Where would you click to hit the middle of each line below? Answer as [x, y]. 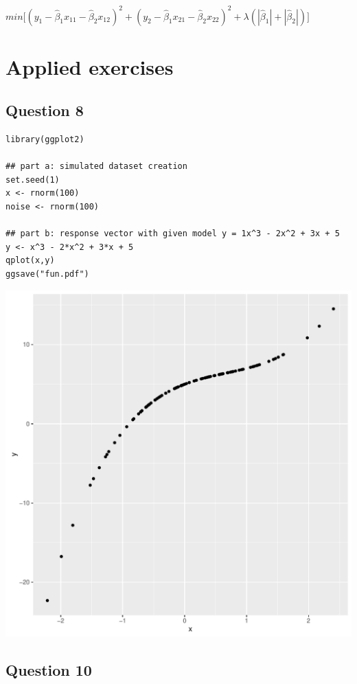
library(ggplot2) [45, 140]
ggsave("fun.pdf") [47, 274]
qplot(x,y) [30, 261]
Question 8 [45, 110]
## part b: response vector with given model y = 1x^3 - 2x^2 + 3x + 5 [173, 234]
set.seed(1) [33, 180]
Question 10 [49, 669]
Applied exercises [90, 66]
